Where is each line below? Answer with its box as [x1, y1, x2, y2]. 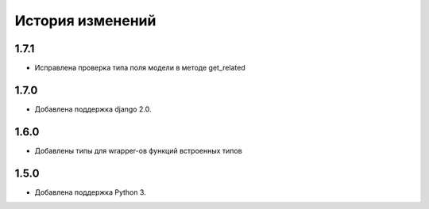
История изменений [14, 12, 157, 29]
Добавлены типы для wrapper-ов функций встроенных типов [34, 146, 242, 155]
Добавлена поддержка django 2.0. [34, 104, 152, 114]
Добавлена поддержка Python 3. [34, 187, 146, 197]
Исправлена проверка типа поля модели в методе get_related [34, 63, 245, 73]
